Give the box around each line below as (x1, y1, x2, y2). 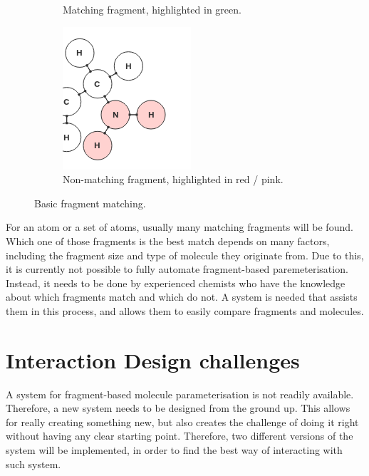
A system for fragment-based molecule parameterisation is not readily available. (6, 386, 354, 401)
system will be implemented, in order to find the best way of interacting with (6, 443, 343, 457)
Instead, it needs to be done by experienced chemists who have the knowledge (6, 275, 345, 290)
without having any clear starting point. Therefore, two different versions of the (6, 428, 353, 443)
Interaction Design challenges (6, 345, 300, 374)
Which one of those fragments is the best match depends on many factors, (6, 233, 330, 248)
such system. (6, 456, 61, 471)
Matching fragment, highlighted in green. (63, 2, 241, 16)
